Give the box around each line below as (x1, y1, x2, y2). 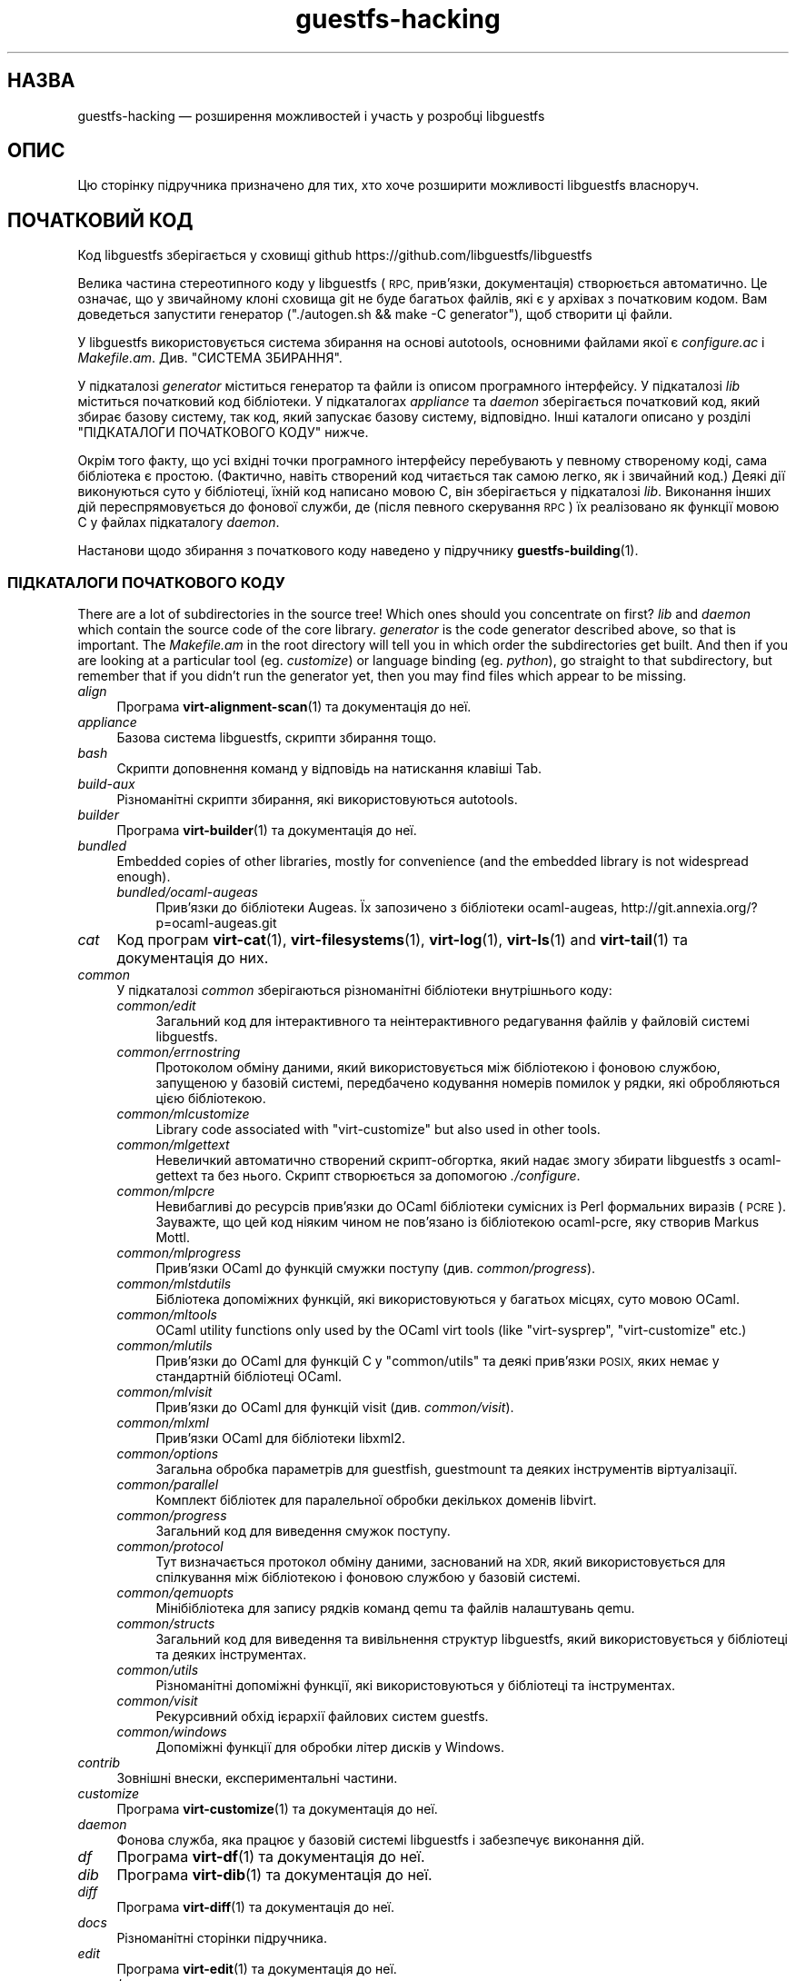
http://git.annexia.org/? (621, 900, 758, 916)
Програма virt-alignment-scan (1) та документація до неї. (116, 699, 472, 715)
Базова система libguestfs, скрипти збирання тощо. (116, 730, 437, 746)
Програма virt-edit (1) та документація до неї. (116, 1961, 397, 1977)
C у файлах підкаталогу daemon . (77, 514, 280, 531)
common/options (116, 1446, 219, 1462)
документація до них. (116, 949, 269, 968)
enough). (116, 869, 171, 885)
